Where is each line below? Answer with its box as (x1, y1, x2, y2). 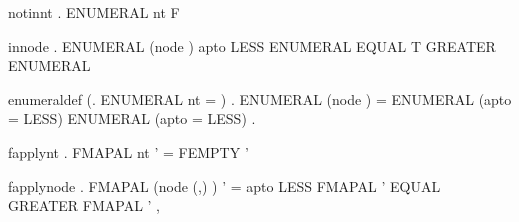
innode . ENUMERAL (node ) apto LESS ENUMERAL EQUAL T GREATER (8, 35, 496, 56)
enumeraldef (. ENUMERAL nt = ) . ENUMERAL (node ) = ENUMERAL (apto (8, 88, 512, 109)
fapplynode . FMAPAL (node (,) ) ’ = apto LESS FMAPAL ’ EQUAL (8, 175, 441, 196)
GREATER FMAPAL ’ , (8, 195, 160, 216)
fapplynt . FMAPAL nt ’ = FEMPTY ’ (8, 141, 249, 162)
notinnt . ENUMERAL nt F (8, 2, 180, 22)
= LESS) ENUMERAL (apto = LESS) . (8, 108, 256, 129)
